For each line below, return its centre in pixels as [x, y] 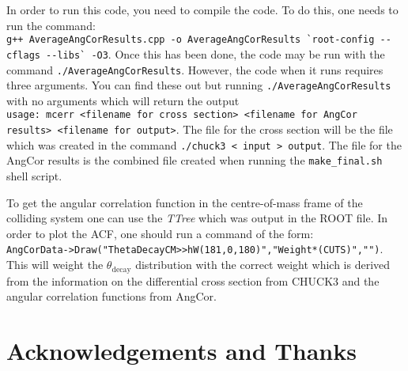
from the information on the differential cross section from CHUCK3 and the [193, 280]
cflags [23, 55]
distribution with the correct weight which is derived [263, 265]
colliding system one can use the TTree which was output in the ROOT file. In [197, 218]
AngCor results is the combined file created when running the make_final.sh [195, 160]
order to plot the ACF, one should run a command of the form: [160, 233]
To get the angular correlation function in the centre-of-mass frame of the [185, 202]
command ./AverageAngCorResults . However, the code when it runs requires [195, 69]
